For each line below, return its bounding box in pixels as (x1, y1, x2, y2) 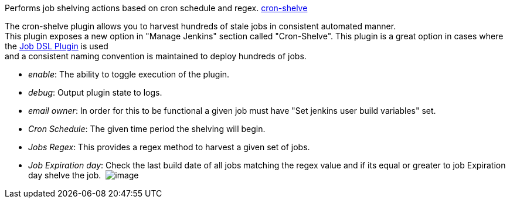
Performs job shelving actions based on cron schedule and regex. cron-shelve (5, 3, 308, 13)
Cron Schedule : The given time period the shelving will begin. (28, 124, 266, 134)
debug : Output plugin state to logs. (28, 87, 162, 97)
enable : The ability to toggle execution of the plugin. (28, 69, 230, 79)
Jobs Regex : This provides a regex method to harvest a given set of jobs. (28, 142, 310, 152)
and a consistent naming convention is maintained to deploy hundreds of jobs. (5, 51, 307, 61)
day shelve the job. (28, 170, 101, 180)
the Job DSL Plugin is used (5, 41, 108, 51)
